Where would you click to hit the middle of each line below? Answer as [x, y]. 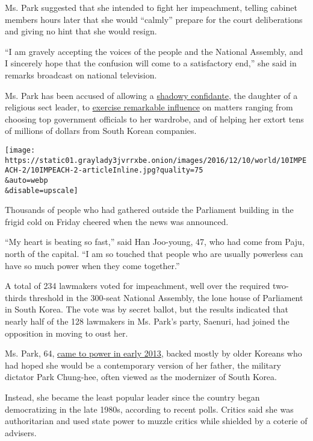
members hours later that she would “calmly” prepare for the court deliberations [154, 19]
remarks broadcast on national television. [81, 75]
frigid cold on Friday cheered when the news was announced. [117, 221]
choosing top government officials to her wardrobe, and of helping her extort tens [154, 119]
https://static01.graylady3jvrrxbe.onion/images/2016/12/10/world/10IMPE [156, 160]
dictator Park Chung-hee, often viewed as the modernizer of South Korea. [141, 377]
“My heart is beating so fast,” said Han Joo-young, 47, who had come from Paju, [155, 242]
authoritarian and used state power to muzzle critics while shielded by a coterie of [156, 421]
